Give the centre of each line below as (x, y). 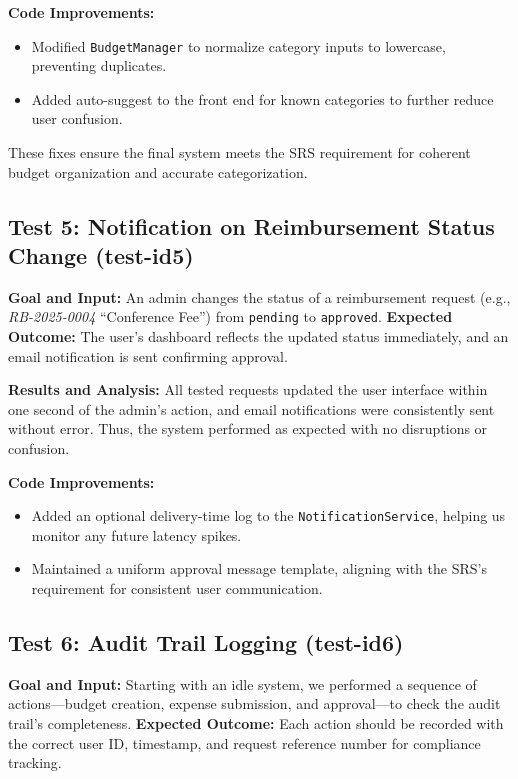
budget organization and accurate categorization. (158, 171)
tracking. (35, 762)
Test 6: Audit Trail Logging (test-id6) (206, 642)
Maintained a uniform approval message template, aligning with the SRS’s (259, 568)
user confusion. (77, 118)
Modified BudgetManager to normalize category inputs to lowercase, (238, 45)
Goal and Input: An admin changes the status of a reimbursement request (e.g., (259, 296)
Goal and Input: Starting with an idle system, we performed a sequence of (242, 683)
